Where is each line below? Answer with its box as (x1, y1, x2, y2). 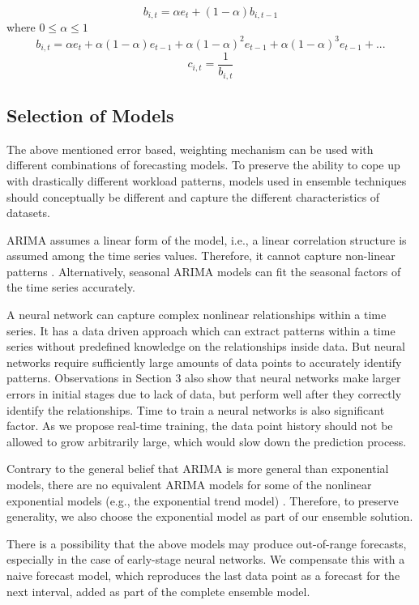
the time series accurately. (6, 279, 135, 296)
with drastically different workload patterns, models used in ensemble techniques (6, 172, 407, 189)
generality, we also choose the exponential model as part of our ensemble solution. (6, 508, 413, 525)
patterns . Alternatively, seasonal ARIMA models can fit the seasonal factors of (6, 262, 401, 279)
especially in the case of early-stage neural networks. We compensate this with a (6, 551, 405, 568)
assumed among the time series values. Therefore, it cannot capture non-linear (6, 247, 395, 264)
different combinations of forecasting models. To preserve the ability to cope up (6, 156, 400, 173)
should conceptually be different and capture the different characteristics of (6, 188, 380, 205)
